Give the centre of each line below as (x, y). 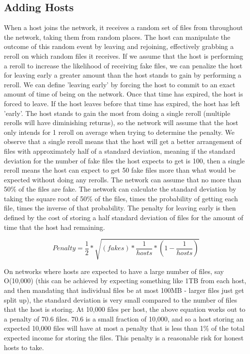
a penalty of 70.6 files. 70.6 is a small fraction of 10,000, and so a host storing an (124, 318)
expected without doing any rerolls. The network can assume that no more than (123, 179)
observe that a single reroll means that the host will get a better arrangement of (123, 141)
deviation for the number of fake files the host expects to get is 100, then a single (125, 160)
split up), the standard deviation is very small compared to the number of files (121, 299)
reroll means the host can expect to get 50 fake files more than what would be (120, 170)
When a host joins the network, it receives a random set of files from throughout (124, 27)
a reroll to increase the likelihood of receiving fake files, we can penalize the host (123, 65)
